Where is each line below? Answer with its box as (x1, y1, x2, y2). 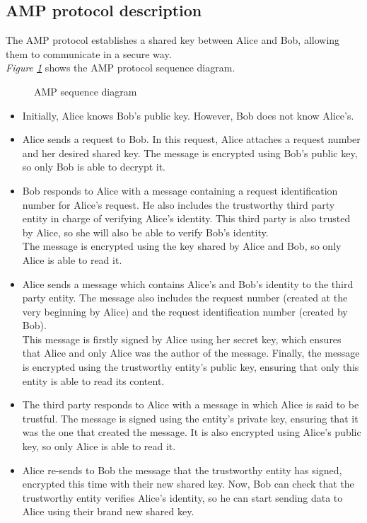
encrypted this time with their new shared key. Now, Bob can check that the (22, 476, 354, 491)
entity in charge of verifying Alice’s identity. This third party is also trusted (22, 211, 351, 226)
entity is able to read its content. (22, 373, 165, 388)
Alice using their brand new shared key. (22, 504, 194, 519)
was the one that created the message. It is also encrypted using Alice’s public (22, 425, 361, 439)
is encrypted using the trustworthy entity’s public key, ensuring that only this (22, 360, 359, 374)
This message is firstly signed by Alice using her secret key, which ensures (22, 331, 342, 346)
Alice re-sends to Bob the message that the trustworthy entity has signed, (22, 462, 342, 477)
